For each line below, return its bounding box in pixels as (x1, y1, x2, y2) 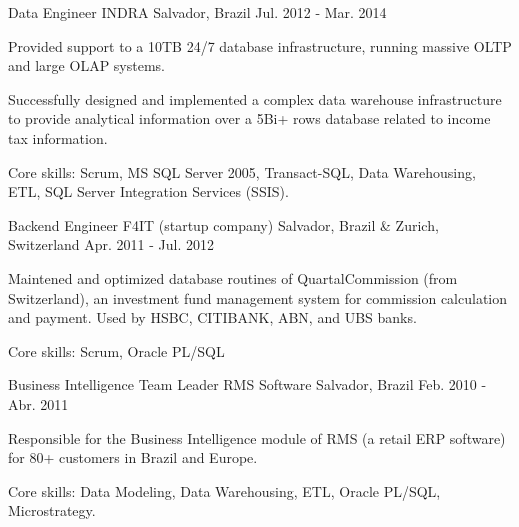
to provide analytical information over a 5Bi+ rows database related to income (8, 108, 491, 129)
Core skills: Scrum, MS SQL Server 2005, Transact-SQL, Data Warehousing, (8, 161, 476, 182)
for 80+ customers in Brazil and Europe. (8, 447, 258, 468)
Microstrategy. (8, 500, 96, 521)
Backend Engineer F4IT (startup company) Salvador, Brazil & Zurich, (8, 214, 439, 235)
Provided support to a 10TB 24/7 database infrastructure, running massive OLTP (8, 35, 512, 56)
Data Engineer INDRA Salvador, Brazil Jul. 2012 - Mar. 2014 (8, 2, 387, 22)
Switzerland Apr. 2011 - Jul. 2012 (8, 234, 215, 255)
